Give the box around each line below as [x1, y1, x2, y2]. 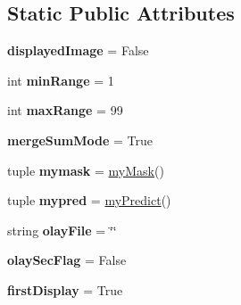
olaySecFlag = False [7, 251, 127, 269]
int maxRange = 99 [7, 101, 123, 120]
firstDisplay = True [7, 280, 123, 299]
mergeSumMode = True [7, 130, 153, 149]
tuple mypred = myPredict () [7, 191, 171, 210]
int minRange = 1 [7, 70, 114, 89]
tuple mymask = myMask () [7, 161, 164, 179]
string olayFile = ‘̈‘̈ [7, 220, 117, 239]
